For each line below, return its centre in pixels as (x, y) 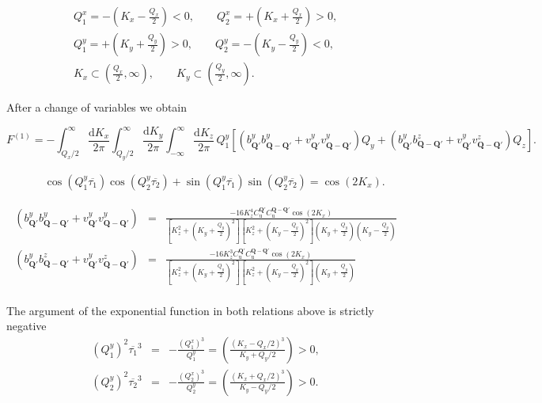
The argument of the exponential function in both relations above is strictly (190, 310)
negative (27, 326)
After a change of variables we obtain (97, 107)
